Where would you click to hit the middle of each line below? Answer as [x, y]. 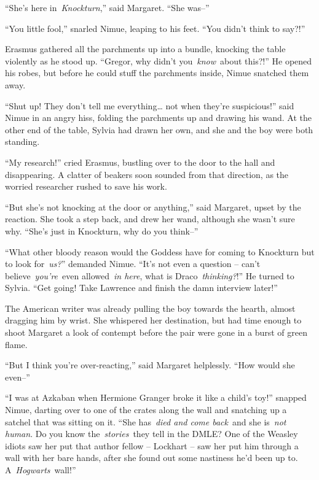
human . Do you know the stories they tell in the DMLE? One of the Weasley [152, 434]
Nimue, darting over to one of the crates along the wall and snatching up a [146, 410]
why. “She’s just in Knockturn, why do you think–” [102, 230]
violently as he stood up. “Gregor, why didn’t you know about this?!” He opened [159, 60]
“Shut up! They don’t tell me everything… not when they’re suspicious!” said [150, 105]
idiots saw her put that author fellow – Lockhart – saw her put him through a [152, 445]
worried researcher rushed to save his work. [86, 186]
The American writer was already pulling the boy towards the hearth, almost [150, 308]
